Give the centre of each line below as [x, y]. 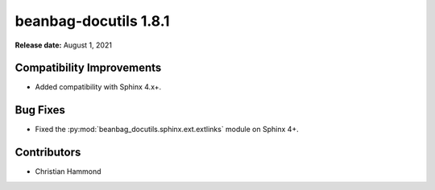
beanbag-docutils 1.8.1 [92, 21]
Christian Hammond [68, 171]
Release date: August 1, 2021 [64, 45]
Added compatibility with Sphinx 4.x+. [98, 87]
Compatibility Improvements [88, 68]
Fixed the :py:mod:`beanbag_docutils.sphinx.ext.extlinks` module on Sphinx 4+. [167, 130]
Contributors [48, 153]
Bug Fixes [40, 110]
